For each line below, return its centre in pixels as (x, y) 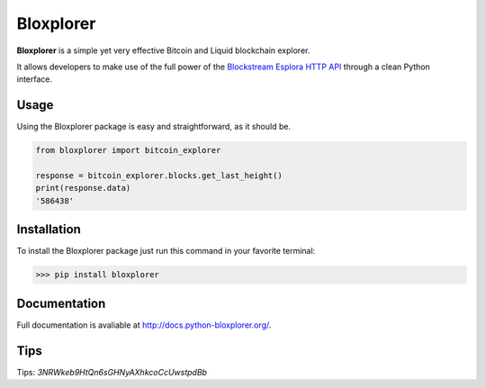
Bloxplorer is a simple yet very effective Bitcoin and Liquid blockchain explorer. (163, 50)
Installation (49, 230)
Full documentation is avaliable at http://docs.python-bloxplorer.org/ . (144, 325)
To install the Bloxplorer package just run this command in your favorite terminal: (166, 251)
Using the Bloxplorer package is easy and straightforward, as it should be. (154, 127)
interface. (35, 79)
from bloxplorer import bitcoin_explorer (128, 150)
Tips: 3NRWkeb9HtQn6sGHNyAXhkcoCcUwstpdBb (112, 372)
